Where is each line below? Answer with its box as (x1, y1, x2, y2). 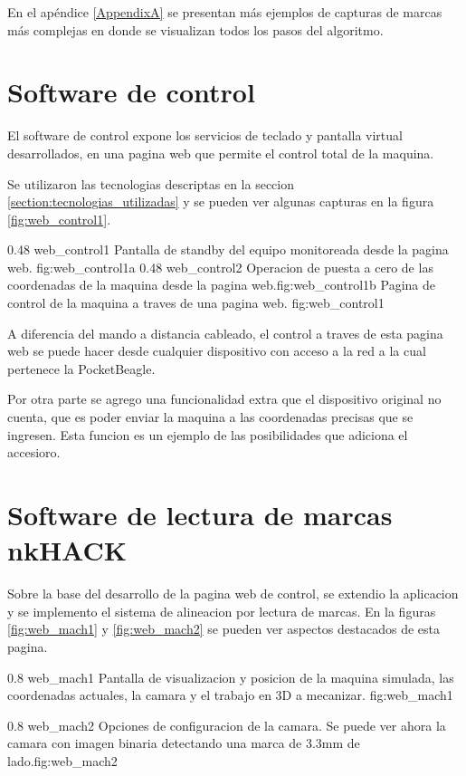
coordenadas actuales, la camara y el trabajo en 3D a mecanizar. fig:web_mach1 (7, 685, 453, 704)
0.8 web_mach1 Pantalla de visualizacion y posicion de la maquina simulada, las (7, 667, 454, 686)
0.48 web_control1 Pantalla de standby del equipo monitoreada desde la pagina (7, 240, 449, 259)
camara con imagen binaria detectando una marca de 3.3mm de (7, 733, 360, 752)
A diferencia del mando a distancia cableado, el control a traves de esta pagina (7, 323, 443, 342)
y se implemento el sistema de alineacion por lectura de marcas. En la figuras (7, 601, 436, 620)
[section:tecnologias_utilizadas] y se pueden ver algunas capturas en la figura (7, 192, 434, 211)
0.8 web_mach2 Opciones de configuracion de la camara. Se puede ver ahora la (7, 715, 446, 734)
